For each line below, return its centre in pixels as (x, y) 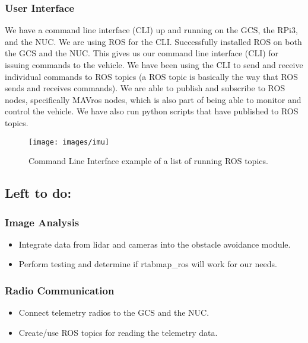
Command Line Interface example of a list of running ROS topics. (148, 161)
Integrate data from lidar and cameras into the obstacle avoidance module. (155, 244)
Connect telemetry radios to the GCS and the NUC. (114, 312)
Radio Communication (60, 290)
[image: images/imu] (69, 142)
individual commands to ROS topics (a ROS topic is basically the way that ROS (152, 76)
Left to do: (38, 193)
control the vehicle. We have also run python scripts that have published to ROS (152, 111)
